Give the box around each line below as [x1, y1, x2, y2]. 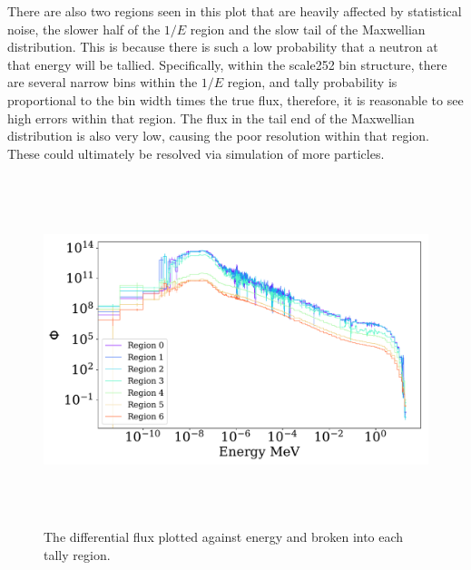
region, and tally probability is [227, 73, 397, 92]
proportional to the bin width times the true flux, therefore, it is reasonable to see [7, 90, 464, 109]
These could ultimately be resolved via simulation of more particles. [7, 143, 385, 162]
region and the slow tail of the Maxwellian [190, 19, 426, 38]
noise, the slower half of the [7, 19, 161, 38]
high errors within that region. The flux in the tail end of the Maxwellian [7, 108, 415, 127]
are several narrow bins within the [7, 73, 198, 92]
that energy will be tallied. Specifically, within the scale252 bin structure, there [7, 54, 447, 74]
